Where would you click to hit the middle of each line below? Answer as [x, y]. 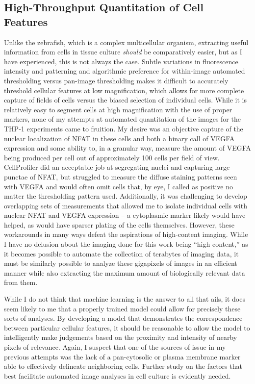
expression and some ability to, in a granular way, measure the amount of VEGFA [127, 148]
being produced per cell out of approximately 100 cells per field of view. [112, 157]
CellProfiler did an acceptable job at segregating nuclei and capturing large [117, 167]
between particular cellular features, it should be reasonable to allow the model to [127, 327]
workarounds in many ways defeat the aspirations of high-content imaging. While [126, 234]
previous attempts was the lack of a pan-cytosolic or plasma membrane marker [122, 356]
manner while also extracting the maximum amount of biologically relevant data [125, 272]
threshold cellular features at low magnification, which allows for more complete [124, 90]
